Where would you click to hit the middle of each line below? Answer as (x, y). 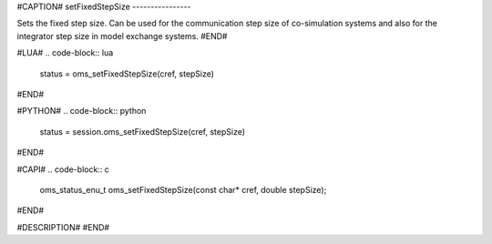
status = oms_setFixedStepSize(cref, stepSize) (127, 74)
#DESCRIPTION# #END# (63, 227)
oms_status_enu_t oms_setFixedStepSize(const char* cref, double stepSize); (183, 189)
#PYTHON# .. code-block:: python (82, 111)
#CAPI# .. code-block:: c (63, 169)
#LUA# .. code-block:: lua (65, 53)
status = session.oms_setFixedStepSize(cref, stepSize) (143, 131)
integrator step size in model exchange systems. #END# (122, 36)
